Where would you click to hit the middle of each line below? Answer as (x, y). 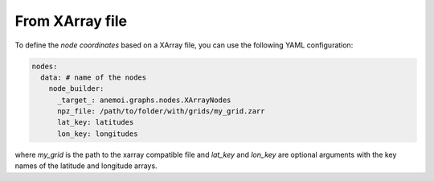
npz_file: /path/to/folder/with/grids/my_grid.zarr (161, 111)
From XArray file (71, 21)
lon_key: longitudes (98, 134)
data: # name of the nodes (94, 77)
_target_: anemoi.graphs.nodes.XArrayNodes (144, 100)
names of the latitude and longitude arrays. (86, 166)
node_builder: (76, 89)
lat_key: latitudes (96, 122)
